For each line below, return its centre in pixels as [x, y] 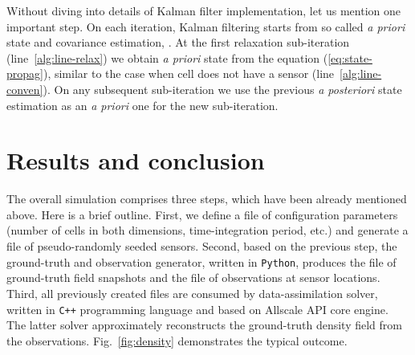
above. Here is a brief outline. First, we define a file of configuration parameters [202, 214]
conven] [25, 89]
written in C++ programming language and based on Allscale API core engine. [197, 309]
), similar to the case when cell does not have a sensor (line [189, 73]
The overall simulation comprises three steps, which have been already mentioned [207, 199]
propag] [25, 73]
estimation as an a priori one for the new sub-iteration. [142, 105]
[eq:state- [350, 57]
